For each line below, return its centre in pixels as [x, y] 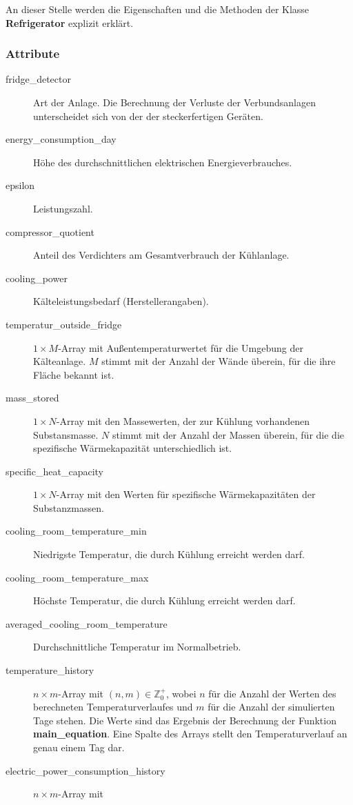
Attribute [33, 53]
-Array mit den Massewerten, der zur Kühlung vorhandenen [183, 420]
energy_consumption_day [61, 139]
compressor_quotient [50, 231]
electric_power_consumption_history [85, 770]
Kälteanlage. [60, 361]
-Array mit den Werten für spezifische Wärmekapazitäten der [186, 494]
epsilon [20, 185]
